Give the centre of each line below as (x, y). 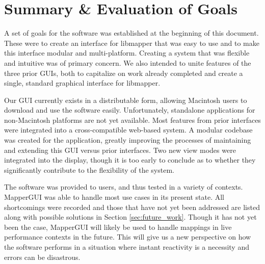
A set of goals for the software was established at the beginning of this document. (131, 33)
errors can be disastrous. (42, 257)
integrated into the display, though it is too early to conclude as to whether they (130, 160)
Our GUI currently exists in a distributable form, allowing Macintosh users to (126, 100)
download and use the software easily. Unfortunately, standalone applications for (130, 110)
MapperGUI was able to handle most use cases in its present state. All (114, 197)
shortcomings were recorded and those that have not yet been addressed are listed (132, 207)
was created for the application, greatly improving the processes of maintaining (128, 140)
